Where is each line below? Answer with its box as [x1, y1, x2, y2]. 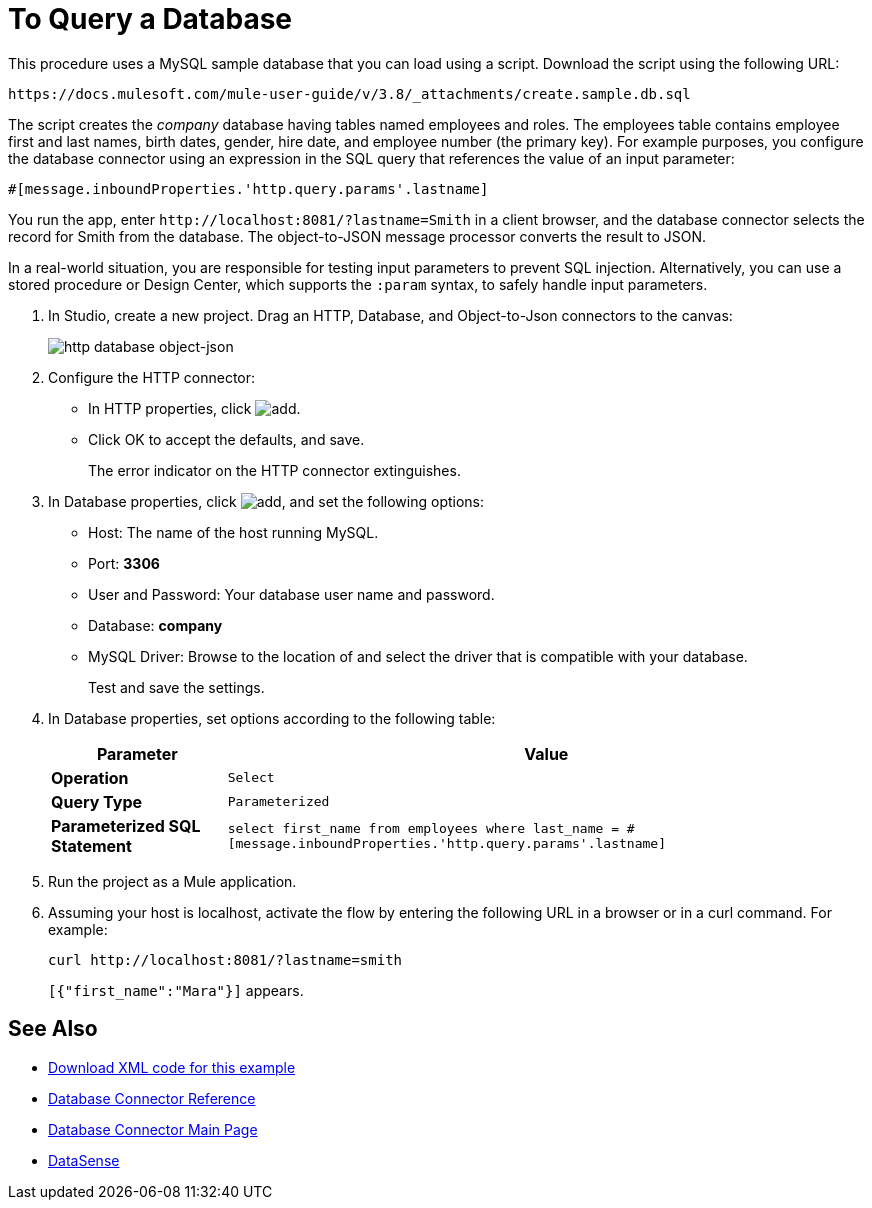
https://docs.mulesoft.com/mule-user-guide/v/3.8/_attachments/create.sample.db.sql [8, 85, 691, 102]
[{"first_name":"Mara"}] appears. [48, 981, 304, 999]
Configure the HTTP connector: [48, 368, 256, 386]
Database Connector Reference [48, 1089, 256, 1107]
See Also [8, 1016, 98, 1042]
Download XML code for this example [48, 1058, 296, 1076]
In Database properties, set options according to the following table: [48, 709, 496, 727]
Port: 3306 [88, 554, 160, 572]
